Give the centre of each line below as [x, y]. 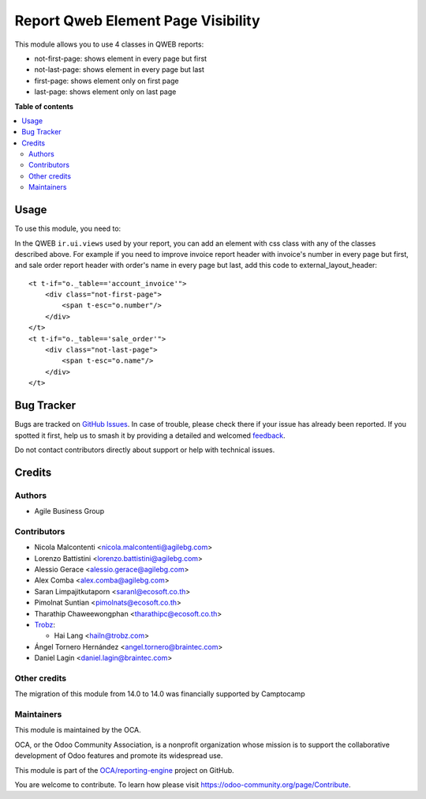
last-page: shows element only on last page [105, 92]
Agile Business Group [69, 511]
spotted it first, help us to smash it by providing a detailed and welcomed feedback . [150, 435]
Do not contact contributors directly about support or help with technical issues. [145, 450]
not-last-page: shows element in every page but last [119, 70]
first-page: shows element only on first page [106, 81]
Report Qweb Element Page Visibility [137, 21]
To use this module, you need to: [68, 228]
